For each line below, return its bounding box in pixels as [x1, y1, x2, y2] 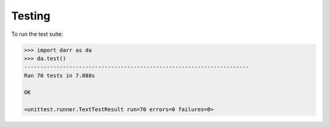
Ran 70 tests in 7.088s [24, 72, 96, 79]
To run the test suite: [11, 30, 63, 38]
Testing [11, 9, 51, 22]
